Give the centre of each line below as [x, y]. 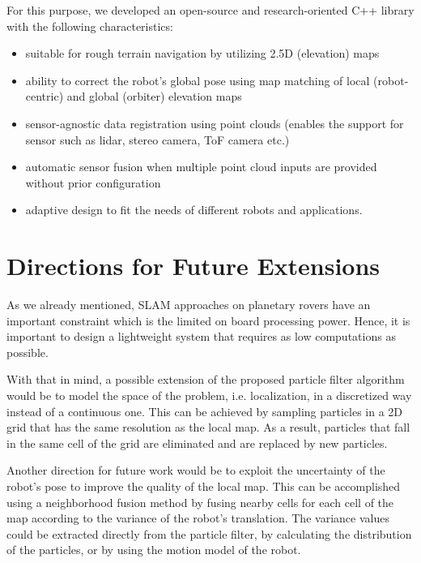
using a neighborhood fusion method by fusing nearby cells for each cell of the [200, 502]
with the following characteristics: [90, 26]
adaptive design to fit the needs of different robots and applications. [194, 210]
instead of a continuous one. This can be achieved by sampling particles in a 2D [205, 411]
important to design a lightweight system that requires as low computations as [201, 336]
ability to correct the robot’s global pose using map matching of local [198, 80]
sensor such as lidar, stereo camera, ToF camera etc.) [157, 139]
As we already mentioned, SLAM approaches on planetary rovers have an [189, 305]
